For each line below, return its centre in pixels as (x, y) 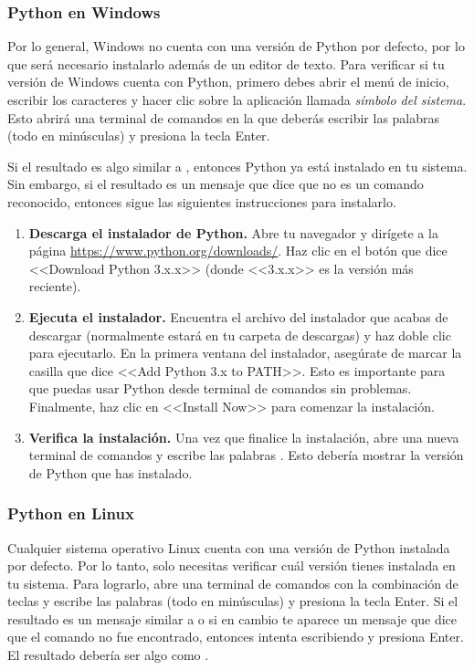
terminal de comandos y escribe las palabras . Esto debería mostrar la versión (246, 455)
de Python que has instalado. (111, 472)
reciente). (55, 286)
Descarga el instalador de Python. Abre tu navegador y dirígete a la (233, 232)
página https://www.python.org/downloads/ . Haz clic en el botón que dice (238, 251)
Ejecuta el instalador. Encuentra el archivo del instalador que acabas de (238, 316)
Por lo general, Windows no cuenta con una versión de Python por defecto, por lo (236, 46)
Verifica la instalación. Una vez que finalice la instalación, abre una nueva (244, 437)
